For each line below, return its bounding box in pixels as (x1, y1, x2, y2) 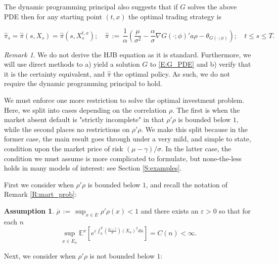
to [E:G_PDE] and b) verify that (150, 59, 251, 69)
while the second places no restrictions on (4, 124, 130, 134)
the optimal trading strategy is (128, 11, 222, 21)
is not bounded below (90, 250, 155, 261)
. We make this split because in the (141, 124, 248, 134)
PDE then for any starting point (4, 11, 102, 21)
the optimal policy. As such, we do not (113, 68, 231, 79)
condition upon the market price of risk (4, 143, 123, 153)
